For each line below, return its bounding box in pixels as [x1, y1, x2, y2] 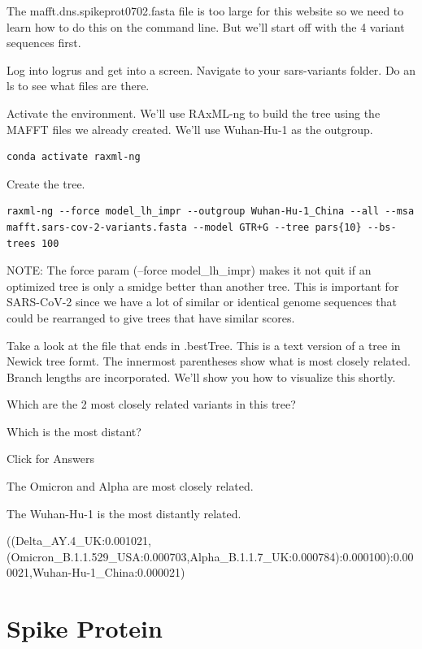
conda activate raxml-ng [7, 151, 141, 163]
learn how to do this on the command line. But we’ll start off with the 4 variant [7, 18, 405, 35]
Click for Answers [7, 450, 94, 467]
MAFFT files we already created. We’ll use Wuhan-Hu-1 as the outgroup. [7, 120, 373, 137]
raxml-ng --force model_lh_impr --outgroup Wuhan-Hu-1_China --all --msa [7, 206, 415, 218]
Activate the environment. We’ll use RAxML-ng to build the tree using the [7, 104, 381, 121]
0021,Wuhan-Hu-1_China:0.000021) [7, 564, 185, 581]
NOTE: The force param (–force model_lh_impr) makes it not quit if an [7, 262, 372, 279]
